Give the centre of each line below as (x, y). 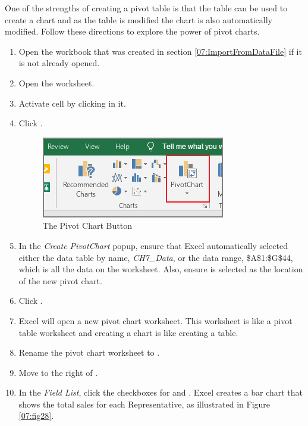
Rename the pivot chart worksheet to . (89, 352)
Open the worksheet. (56, 83)
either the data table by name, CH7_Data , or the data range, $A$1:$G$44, (156, 257)
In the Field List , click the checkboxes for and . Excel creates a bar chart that (161, 392)
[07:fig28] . (36, 416)
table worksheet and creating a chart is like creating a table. (128, 332)
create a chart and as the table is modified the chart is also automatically (139, 19)
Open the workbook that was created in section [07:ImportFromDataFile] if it (160, 51)
